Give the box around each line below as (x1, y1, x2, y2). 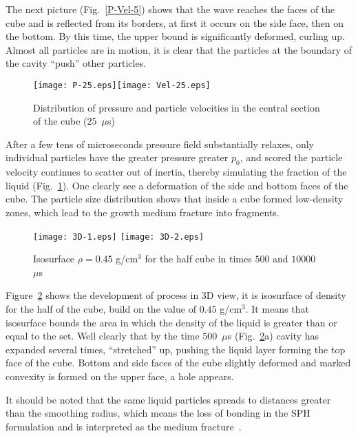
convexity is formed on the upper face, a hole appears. (6, 368, 234, 383)
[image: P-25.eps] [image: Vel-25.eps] (33, 80, 211, 90)
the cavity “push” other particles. (6, 56, 147, 70)
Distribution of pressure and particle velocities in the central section (33, 100, 320, 114)
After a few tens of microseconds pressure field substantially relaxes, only (6, 136, 315, 151)
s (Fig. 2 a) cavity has (227, 328, 319, 343)
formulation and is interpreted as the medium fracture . (6, 419, 242, 433)
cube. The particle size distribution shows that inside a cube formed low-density (6, 191, 344, 206)
